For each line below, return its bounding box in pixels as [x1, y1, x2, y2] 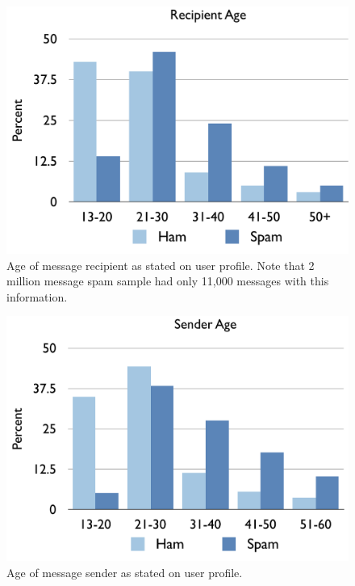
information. [6, 288, 68, 305]
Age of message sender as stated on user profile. [6, 563, 243, 580]
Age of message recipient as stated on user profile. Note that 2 [6, 256, 315, 273]
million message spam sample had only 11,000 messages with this [6, 272, 329, 289]
